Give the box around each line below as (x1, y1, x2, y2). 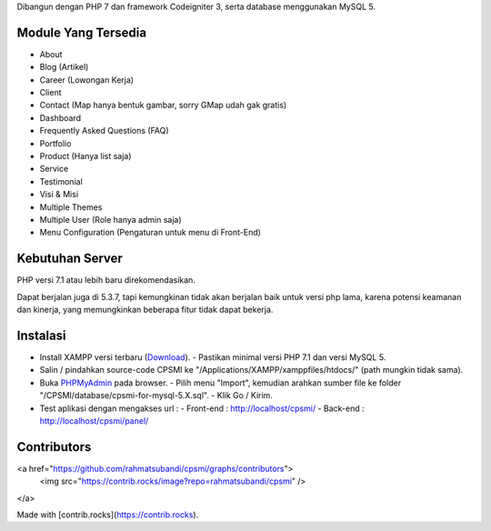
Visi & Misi (39, 189, 79, 200)
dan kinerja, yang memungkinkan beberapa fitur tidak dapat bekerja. (16, 305, 274, 316)
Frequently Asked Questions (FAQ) (39, 125, 169, 136)
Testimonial (39, 175, 84, 186)
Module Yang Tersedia (16, 25, 147, 40)
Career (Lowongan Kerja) (39, 74, 135, 85)
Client (39, 87, 63, 98)
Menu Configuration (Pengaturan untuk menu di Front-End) (39, 227, 261, 238)
